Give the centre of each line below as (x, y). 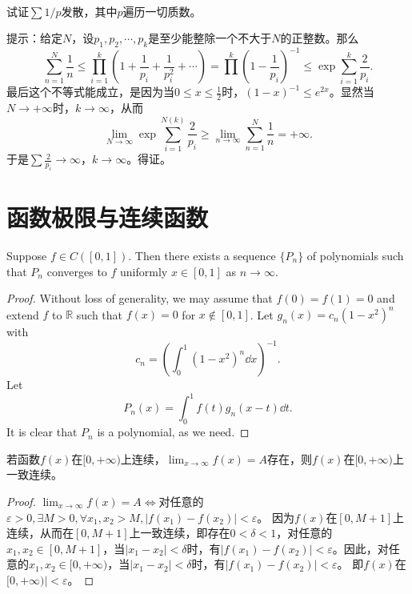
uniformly (144, 271)
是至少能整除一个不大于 (210, 38)
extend (23, 314)
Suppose (27, 255)
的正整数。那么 (320, 38)
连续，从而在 (40, 533)
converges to (77, 271)
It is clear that (42, 432)
